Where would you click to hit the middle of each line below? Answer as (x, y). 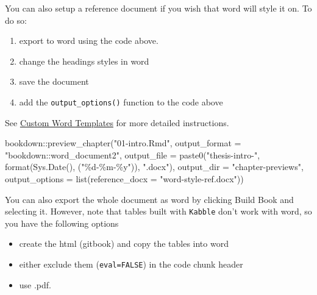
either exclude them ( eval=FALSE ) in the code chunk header (131, 264)
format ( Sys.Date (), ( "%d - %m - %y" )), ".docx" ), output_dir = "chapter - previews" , (154, 167)
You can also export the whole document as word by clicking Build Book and (149, 199)
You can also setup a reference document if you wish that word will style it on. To (158, 8)
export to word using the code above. (89, 41)
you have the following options (62, 223)
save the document (54, 81)
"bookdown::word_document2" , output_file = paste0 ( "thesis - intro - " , (133, 155)
